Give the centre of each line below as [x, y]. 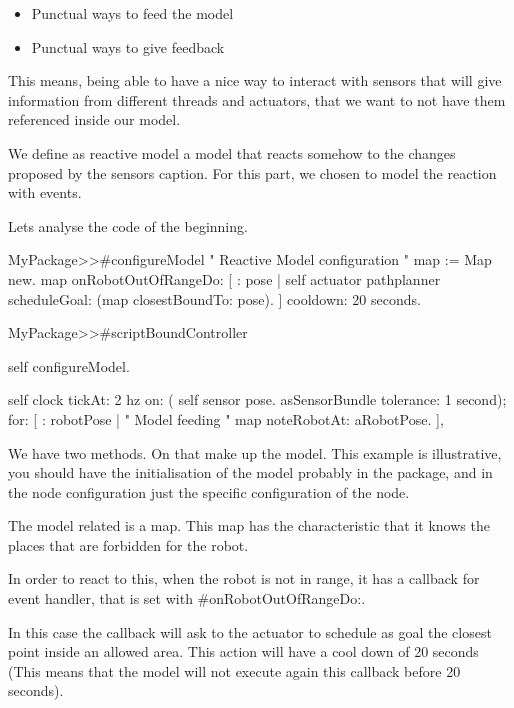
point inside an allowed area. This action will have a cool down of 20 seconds [243, 651]
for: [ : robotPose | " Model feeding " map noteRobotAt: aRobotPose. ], [226, 418]
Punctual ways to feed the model [132, 13]
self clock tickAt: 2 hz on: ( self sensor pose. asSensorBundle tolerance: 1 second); [257, 399]
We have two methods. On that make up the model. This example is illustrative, [255, 452]
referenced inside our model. [94, 119]
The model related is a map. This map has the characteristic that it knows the [249, 525]
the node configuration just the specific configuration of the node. [209, 491]
